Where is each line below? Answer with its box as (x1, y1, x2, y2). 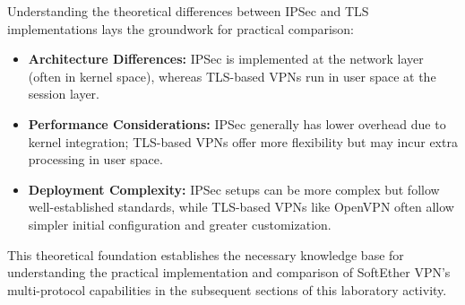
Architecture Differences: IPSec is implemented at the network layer (28, 49, 424, 68)
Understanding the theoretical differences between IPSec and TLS (7, 2, 369, 20)
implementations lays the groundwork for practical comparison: (7, 19, 355, 38)
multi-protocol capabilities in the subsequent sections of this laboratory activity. (7, 280, 447, 299)
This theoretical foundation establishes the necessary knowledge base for (7, 245, 404, 264)
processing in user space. (28, 150, 163, 169)
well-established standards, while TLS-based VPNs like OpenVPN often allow (28, 197, 454, 216)
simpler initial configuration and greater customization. (28, 214, 332, 233)
